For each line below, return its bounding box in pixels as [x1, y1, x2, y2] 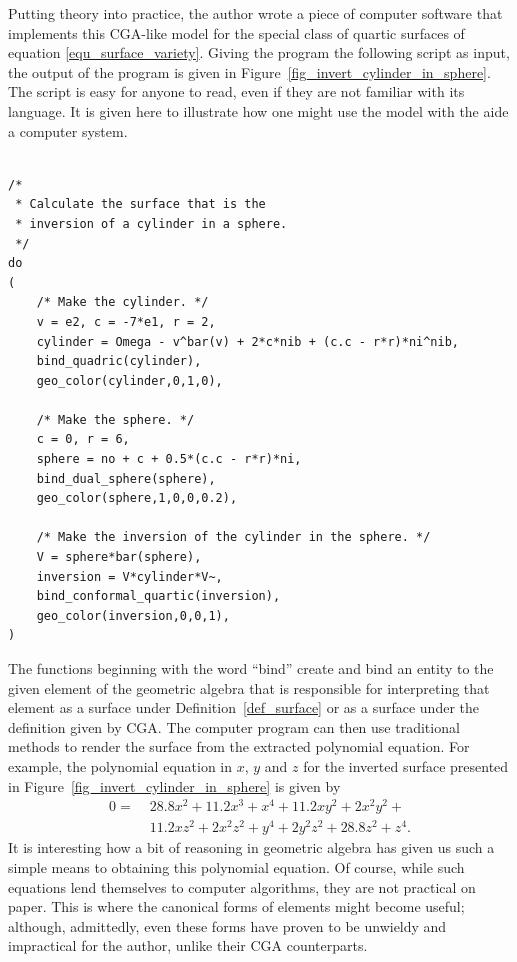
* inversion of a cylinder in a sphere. [15, 216, 288, 231]
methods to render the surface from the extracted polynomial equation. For [8, 736, 470, 757]
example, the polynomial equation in [8, 755, 233, 776]
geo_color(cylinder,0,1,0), [36, 373, 223, 388]
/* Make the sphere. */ [36, 412, 195, 427]
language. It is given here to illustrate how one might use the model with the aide [8, 100, 509, 121]
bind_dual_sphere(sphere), [36, 471, 216, 486]
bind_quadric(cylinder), [36, 354, 202, 369]
